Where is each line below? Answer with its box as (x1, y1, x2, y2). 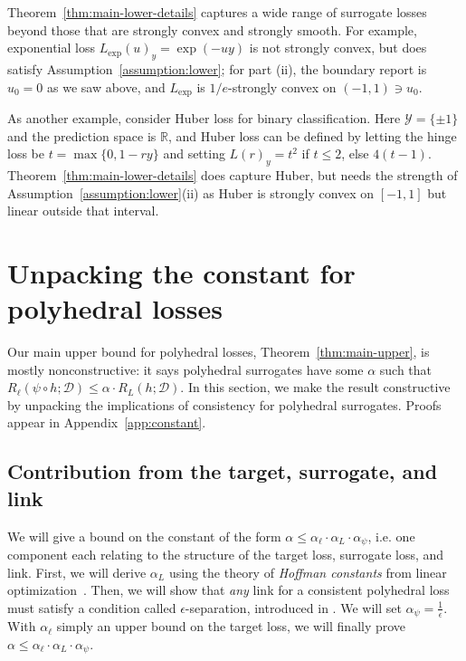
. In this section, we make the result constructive (180, 378, 451, 397)
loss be (7, 144, 44, 163)
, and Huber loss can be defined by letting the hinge (167, 126, 457, 145)
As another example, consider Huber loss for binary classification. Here (7, 109, 401, 128)
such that (379, 359, 433, 378)
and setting (163, 144, 225, 163)
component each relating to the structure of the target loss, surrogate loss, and (7, 545, 444, 564)
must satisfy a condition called (7, 598, 176, 617)
